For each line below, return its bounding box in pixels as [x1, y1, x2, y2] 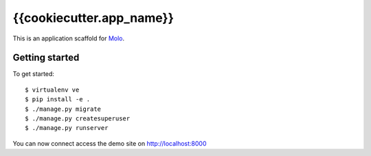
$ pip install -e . [25, 96, 91, 103]
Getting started [12, 52, 80, 64]
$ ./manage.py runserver [25, 124, 109, 132]
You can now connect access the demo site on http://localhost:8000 [12, 139, 207, 147]
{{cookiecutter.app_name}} [12, 10, 175, 25]
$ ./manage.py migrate [25, 105, 102, 113]
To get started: [12, 70, 55, 78]
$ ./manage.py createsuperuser [25, 115, 131, 122]
